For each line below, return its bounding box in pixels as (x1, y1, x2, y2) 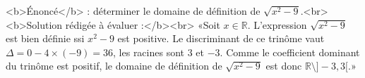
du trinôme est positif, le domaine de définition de (6, 58, 222, 73)
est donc (265, 58, 302, 73)
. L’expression (247, 17, 307, 32)
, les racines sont (113, 44, 185, 59)
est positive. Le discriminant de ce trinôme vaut (117, 31, 325, 46)
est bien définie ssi (6, 31, 85, 46)
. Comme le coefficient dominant (220, 44, 360, 59)
